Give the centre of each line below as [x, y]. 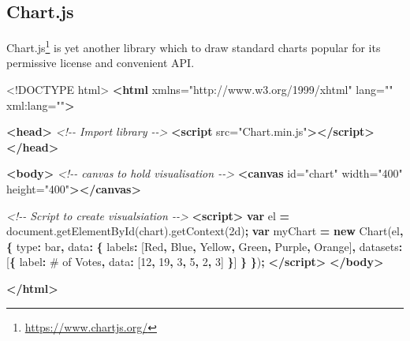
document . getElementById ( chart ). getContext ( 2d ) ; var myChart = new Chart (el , [205, 231]
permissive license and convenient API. [101, 63]
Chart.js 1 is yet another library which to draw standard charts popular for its [194, 46]
